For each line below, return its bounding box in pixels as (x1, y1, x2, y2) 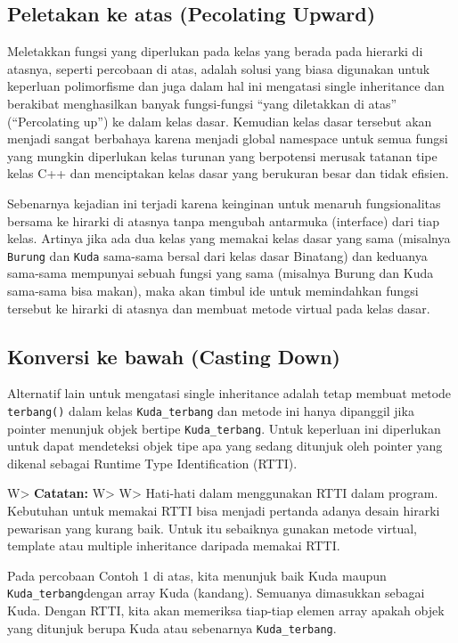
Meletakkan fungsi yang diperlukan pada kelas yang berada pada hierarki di (7, 42, 423, 61)
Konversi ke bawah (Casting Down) (7, 342, 341, 370)
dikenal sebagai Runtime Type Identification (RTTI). (7, 453, 298, 472)
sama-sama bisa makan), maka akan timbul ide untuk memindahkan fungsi (7, 281, 419, 299)
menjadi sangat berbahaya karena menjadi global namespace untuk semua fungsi (7, 129, 448, 148)
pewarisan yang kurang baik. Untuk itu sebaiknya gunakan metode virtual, (7, 518, 418, 537)
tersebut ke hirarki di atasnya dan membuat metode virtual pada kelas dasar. (7, 298, 430, 317)
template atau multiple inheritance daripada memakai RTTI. (7, 536, 340, 555)
